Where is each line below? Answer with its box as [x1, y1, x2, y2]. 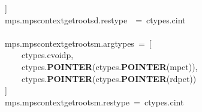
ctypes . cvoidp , [22, 49, 74, 61]
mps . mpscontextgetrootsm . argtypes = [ [5, 37, 152, 49]
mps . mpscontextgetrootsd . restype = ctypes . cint [5, 13, 186, 26]
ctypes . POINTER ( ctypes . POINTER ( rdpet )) [22, 72, 197, 84]
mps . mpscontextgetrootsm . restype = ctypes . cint [5, 95, 184, 108]
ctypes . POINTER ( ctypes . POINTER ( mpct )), [22, 60, 198, 72]
